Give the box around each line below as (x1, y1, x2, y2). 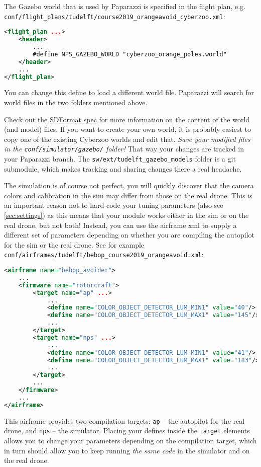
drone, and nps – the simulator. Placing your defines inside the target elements (4, 425, 250, 436)
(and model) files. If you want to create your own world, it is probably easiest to (4, 124, 251, 134)
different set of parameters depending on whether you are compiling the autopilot (4, 229, 254, 240)
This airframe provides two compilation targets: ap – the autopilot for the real (4, 415, 245, 426)
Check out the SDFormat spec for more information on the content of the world (4, 114, 250, 124)
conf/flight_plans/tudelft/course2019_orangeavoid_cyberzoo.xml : (4, 11, 225, 21)
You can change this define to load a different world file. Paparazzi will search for (4, 87, 254, 98)
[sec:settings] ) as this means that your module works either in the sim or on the (4, 210, 249, 220)
